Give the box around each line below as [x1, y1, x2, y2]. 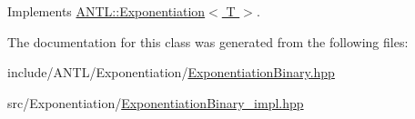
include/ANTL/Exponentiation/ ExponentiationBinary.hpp [7, 63, 335, 82]
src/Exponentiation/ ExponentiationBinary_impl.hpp [7, 93, 304, 112]
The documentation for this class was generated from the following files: [7, 32, 409, 51]
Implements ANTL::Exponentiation [7, 2, 206, 20]
